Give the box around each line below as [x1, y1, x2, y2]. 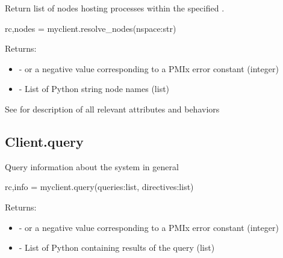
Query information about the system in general [5, 160, 179, 173]
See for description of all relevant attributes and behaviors [5, 102, 220, 115]
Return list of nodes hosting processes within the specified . [5, 2, 225, 14]
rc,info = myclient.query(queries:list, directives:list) [5, 180, 194, 193]
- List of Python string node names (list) [19, 82, 170, 95]
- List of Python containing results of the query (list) [19, 241, 215, 254]
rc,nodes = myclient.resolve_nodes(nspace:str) [5, 22, 176, 34]
